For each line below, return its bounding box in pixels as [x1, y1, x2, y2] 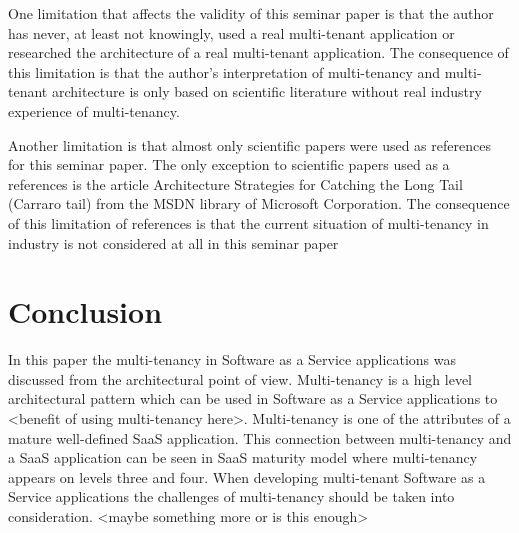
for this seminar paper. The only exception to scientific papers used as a [8, 154, 450, 175]
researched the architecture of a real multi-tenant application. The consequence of [8, 42, 509, 63]
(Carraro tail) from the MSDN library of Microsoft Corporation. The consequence [8, 193, 510, 214]
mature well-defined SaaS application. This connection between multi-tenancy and [8, 427, 512, 448]
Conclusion [8, 291, 163, 332]
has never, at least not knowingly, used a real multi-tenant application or [8, 22, 455, 43]
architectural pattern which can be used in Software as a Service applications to [8, 388, 498, 409]
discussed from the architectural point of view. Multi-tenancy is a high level [8, 368, 472, 389]
